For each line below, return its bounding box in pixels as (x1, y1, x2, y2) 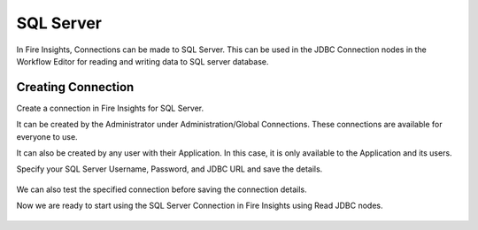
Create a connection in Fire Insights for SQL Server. (16, 103, 204, 113)
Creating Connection (16, 80, 135, 95)
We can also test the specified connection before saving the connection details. (16, 184, 307, 195)
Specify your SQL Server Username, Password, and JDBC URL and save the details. (16, 164, 323, 174)
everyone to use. (16, 131, 79, 142)
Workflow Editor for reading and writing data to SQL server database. (16, 56, 269, 66)
